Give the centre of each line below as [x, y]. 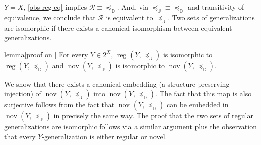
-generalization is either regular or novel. [105, 136]
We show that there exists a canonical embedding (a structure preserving [117, 83]
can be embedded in [198, 104]
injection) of [23, 93]
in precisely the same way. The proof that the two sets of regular [153, 116]
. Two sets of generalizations [211, 17]
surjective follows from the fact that [59, 104]
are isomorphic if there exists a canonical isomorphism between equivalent [118, 27]
